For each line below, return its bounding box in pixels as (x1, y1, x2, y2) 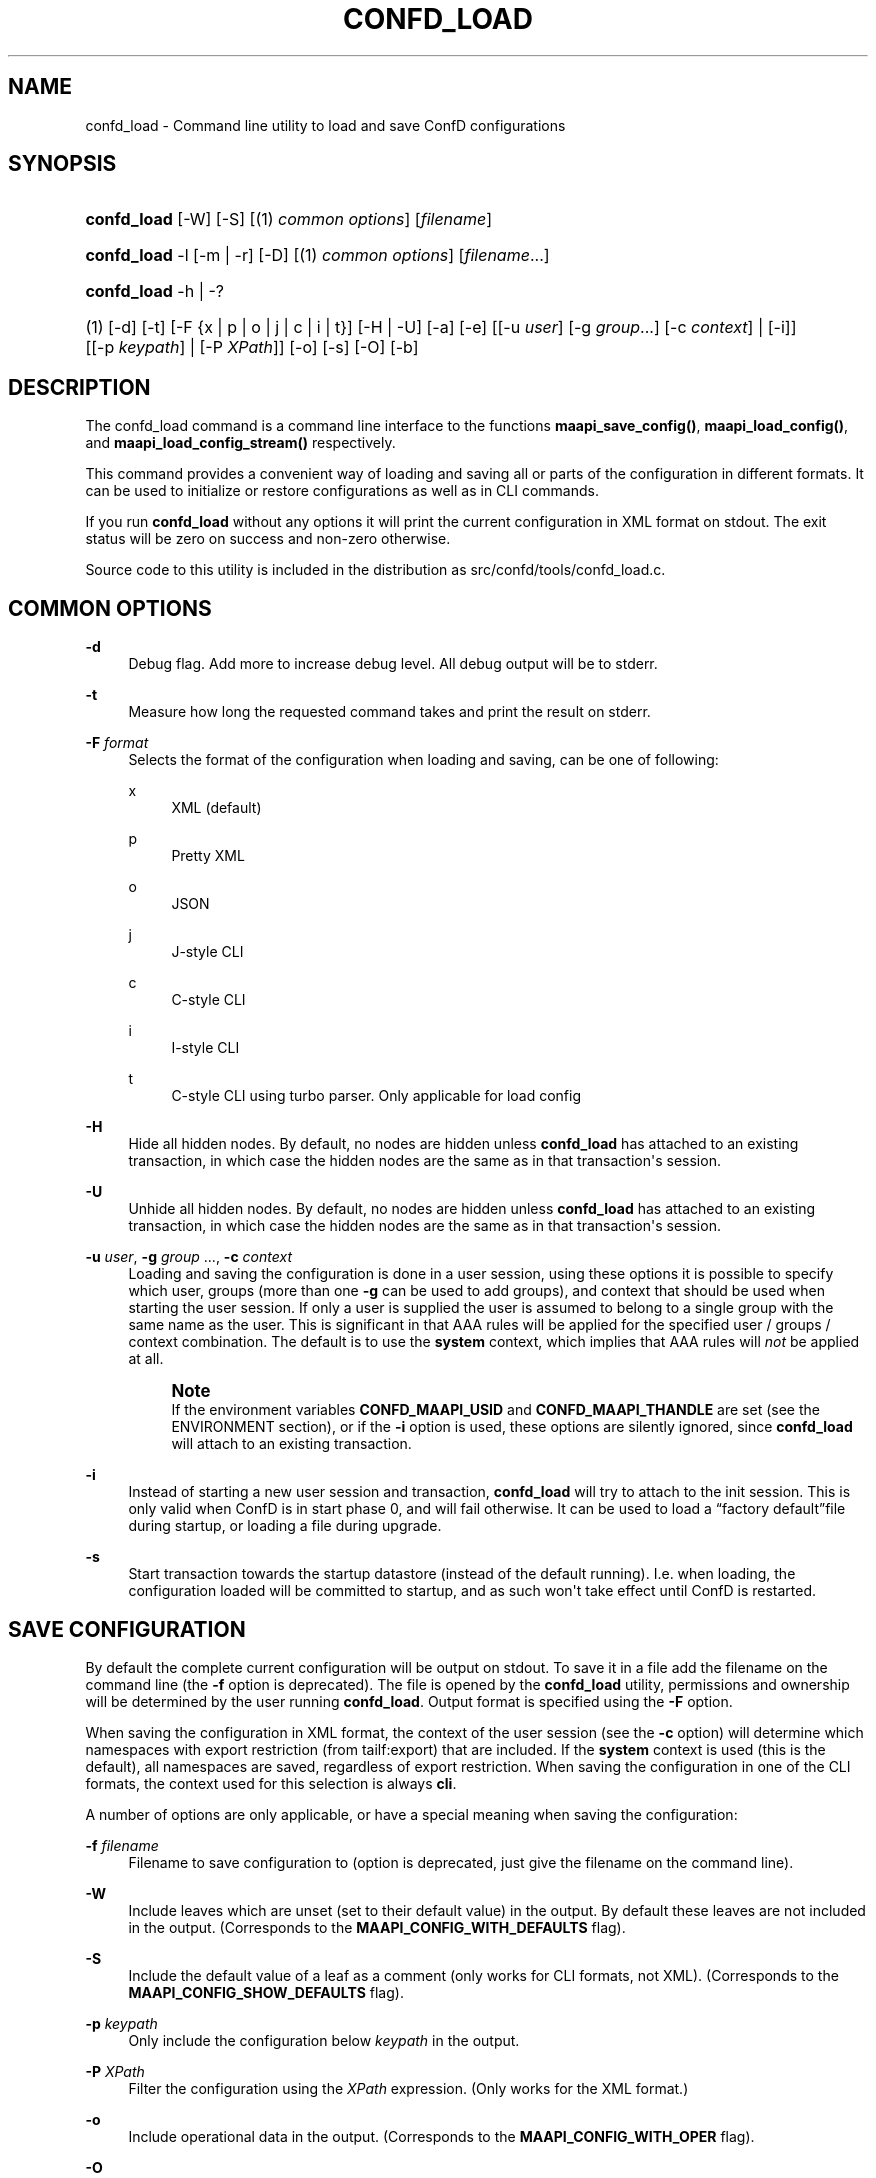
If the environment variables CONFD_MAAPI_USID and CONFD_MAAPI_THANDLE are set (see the (171, 1401, 820, 1419)
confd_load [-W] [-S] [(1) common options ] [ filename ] (85, 209, 492, 230)
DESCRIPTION (8, 374, 151, 400)
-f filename (85, 1836, 159, 1854)
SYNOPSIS (8, 151, 117, 177)
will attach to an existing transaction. (171, 1435, 412, 1453)
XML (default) (171, 799, 262, 817)
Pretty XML (171, 847, 245, 865)
